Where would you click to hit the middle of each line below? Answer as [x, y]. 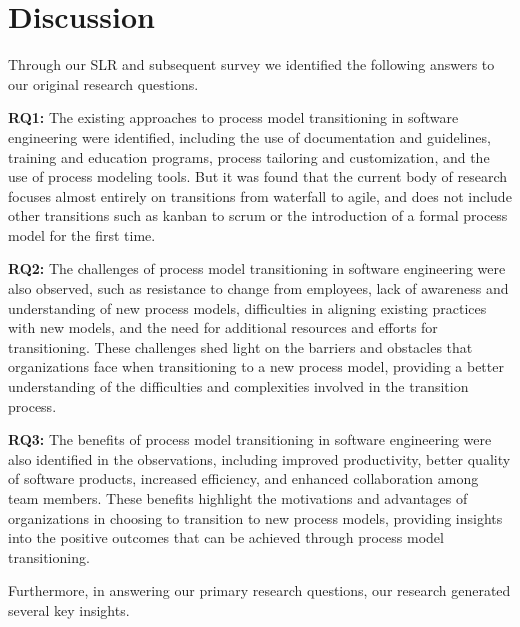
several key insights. [69, 609]
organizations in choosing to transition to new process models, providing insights [255, 517]
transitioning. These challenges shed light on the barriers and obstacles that [240, 346]
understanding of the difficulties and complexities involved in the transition [238, 386]
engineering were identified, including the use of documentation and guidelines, [249, 136]
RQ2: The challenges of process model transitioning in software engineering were [257, 268]
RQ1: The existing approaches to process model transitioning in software [233, 117]
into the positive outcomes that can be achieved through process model [226, 537]
